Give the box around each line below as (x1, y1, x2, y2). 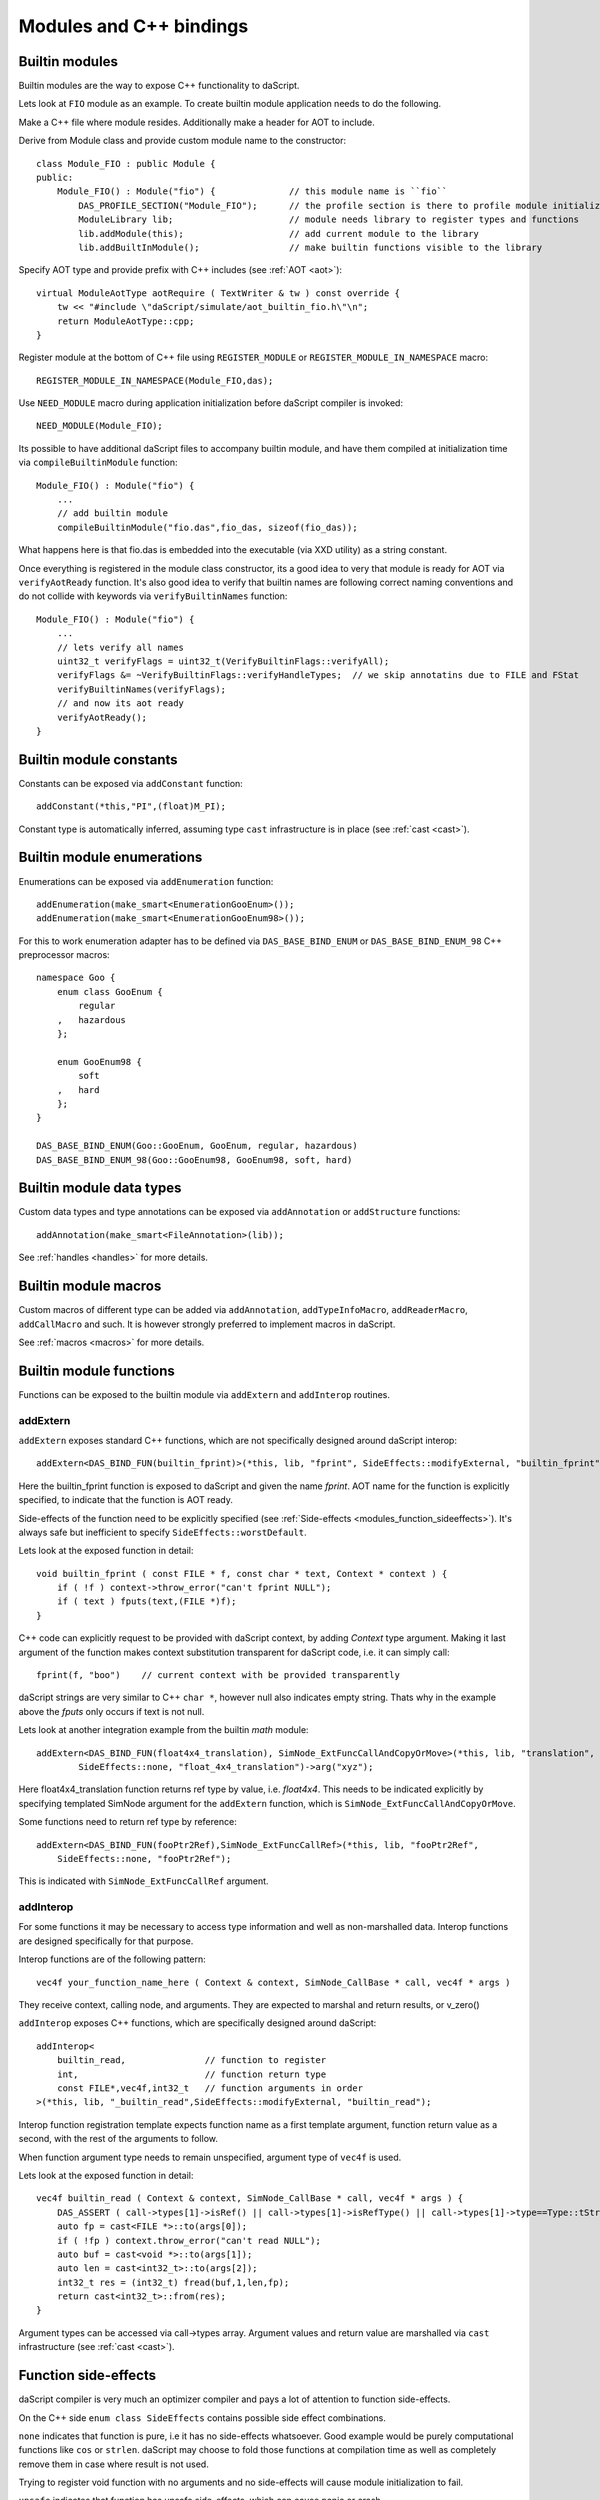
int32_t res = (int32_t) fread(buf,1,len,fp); (56, 2276, 290, 2288)
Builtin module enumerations (18, 849, 203, 866)
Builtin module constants (18, 751, 179, 768)
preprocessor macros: (18, 949, 110, 961)
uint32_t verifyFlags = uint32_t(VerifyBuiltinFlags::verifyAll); (56, 655, 390, 667)
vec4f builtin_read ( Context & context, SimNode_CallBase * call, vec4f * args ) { (36, 2193, 464, 2204)
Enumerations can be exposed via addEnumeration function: (18, 875, 274, 887)
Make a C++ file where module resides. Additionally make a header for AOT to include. (18, 116, 375, 128)
